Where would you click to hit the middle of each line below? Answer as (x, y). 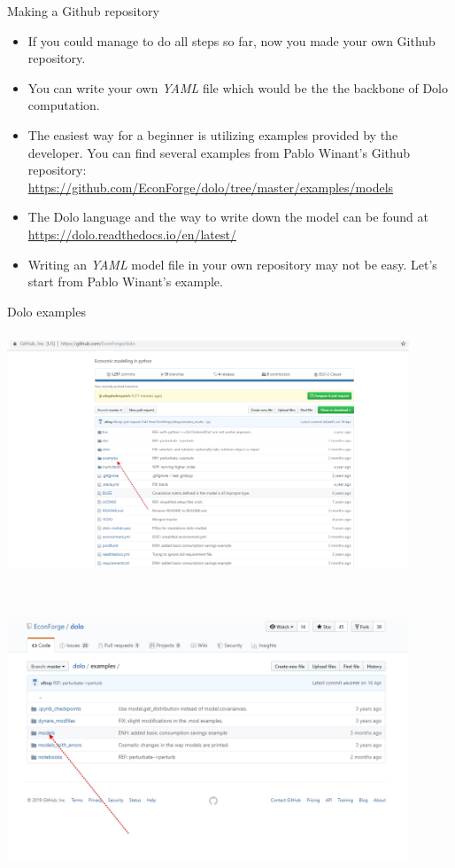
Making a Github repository (83, 11)
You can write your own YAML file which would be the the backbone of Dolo (238, 87)
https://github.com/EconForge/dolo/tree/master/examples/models (211, 187)
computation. (64, 105)
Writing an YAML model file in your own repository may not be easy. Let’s (232, 264)
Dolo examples (46, 311)
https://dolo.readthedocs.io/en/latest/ (132, 234)
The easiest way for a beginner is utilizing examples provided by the (213, 134)
